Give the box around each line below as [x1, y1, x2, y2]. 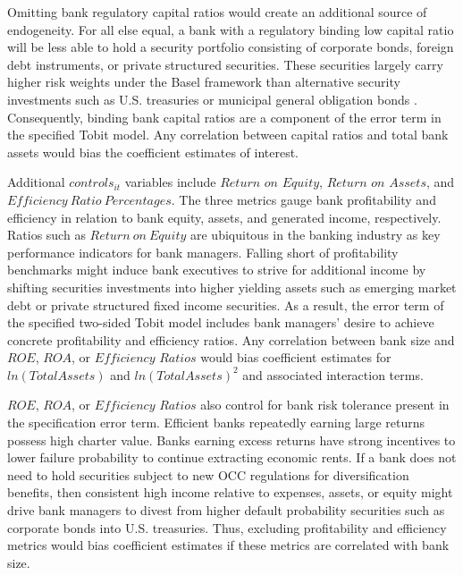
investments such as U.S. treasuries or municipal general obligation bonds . [7, 89, 417, 108]
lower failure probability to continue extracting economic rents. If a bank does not [7, 448, 457, 467]
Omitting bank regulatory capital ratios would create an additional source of [7, 3, 427, 21]
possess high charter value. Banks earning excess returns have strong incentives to [7, 430, 456, 449]
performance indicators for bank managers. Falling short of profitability [7, 242, 399, 261]
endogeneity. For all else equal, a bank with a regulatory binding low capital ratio [7, 20, 454, 38]
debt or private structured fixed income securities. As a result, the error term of [7, 295, 444, 314]
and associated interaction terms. [242, 365, 424, 384]
